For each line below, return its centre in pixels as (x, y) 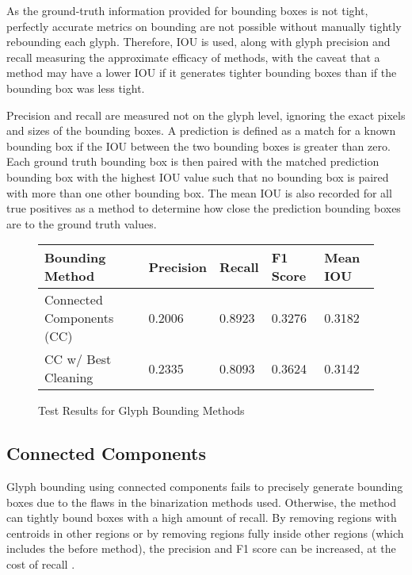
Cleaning (69, 378)
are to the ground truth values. (82, 223)
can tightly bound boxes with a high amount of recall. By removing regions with (202, 517)
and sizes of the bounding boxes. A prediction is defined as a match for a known (201, 130)
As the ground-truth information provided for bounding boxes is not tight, (187, 10)
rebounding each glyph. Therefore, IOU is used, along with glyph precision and (198, 42)
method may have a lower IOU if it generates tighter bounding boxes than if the (202, 73)
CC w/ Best (78, 359)
